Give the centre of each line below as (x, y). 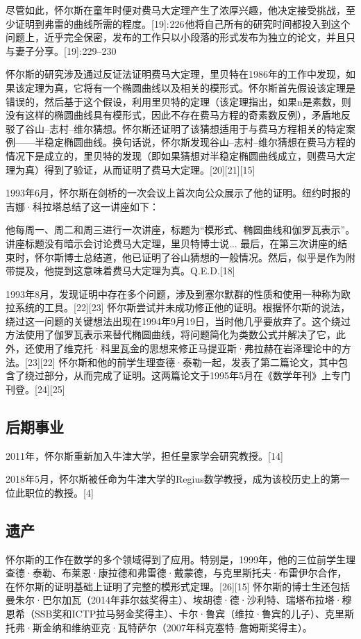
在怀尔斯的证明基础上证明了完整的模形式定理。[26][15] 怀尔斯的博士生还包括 (178, 586)
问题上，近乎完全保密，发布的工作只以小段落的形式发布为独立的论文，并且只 (180, 37)
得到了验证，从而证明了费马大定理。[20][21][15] (150, 169)
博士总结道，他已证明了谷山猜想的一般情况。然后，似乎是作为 (204, 257)
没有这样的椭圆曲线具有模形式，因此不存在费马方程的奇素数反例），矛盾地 (173, 115)
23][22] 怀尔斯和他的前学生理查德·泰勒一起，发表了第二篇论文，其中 (183, 362)
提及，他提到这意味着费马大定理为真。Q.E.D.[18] (125, 271)
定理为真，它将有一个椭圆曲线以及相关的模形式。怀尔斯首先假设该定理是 (190, 87)
